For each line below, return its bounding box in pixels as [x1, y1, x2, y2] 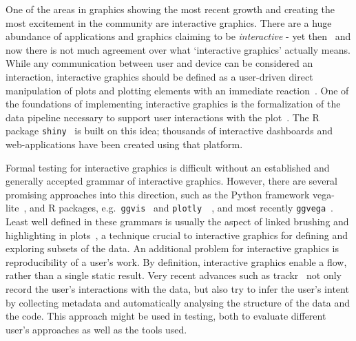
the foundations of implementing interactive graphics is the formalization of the [6, 96, 341, 111]
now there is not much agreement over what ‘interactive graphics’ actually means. [6, 42, 350, 56]
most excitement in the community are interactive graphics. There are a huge [6, 15, 332, 30]
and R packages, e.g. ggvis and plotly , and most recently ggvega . [30, 200, 334, 215]
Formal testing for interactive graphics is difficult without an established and [6, 160, 330, 174]
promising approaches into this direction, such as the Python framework [6, 187, 310, 201]
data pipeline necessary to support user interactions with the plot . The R [6, 110, 320, 124]
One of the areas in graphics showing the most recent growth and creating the [6, 2, 335, 16]
